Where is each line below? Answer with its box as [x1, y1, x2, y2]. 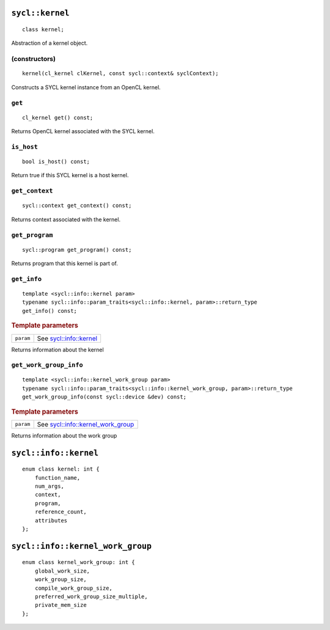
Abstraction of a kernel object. [11, 40, 88, 47]
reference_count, [34, 508, 87, 516]
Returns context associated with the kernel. [11, 216, 121, 223]
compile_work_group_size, [34, 584, 113, 592]
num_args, [34, 483, 64, 490]
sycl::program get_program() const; [22, 246, 132, 253]
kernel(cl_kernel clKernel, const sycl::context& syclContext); [22, 70, 219, 77]
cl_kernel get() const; [22, 114, 94, 121]
